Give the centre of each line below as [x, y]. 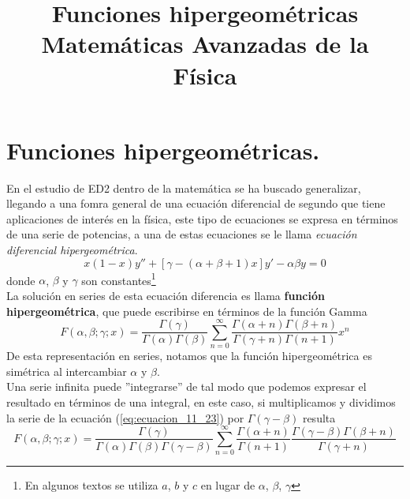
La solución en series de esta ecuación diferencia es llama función [166, 295]
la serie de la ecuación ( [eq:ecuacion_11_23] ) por [125, 417]
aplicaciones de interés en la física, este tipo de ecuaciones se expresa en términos [202, 218]
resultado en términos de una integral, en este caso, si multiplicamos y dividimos [201, 402]
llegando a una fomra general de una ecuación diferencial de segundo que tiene [196, 203]
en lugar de [228, 485]
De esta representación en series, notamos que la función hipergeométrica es [189, 356]
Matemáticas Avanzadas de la [205, 44]
